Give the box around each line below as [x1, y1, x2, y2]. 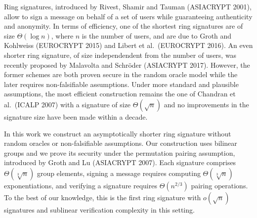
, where [51, 30, 74, 41]
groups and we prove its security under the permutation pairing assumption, [4, 147, 235, 158]
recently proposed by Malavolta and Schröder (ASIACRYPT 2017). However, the [4, 59, 250, 70]
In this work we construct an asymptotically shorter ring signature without [4, 128, 231, 138]
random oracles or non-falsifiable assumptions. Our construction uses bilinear [4, 138, 237, 148]
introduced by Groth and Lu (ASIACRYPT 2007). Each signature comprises [4, 157, 236, 168]
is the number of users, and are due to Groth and [82, 30, 232, 41]
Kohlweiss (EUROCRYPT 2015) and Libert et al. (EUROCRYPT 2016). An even [4, 40, 253, 50]
